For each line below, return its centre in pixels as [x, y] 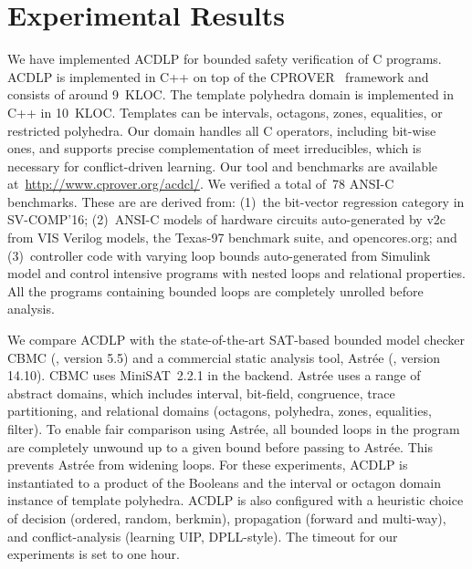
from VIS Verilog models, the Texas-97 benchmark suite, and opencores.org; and [232, 238]
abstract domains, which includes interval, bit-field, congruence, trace [201, 393]
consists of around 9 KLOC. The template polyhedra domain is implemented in [231, 94]
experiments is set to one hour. [94, 554]
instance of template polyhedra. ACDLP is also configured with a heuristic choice [236, 500]
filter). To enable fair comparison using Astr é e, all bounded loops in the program [234, 429]
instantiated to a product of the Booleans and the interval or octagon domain [224, 482]
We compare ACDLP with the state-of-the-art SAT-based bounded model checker [236, 340]
